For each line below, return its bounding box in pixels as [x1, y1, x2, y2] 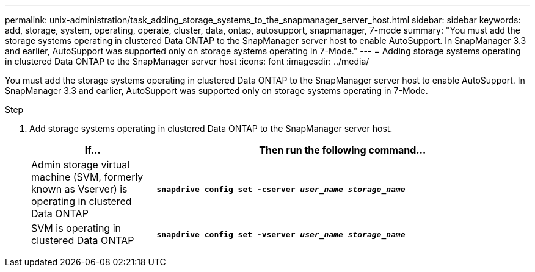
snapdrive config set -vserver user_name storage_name [156, 229, 406, 239]
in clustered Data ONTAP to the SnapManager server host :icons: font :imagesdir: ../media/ [5, 56, 369, 66]
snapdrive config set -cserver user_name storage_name [156, 184, 406, 194]
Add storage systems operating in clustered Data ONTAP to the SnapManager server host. [29, 123, 393, 134]
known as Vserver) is [31, 183, 128, 195]
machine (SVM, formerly [31, 171, 144, 183]
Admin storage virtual [31, 159, 130, 171]
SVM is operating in [31, 222, 122, 234]
